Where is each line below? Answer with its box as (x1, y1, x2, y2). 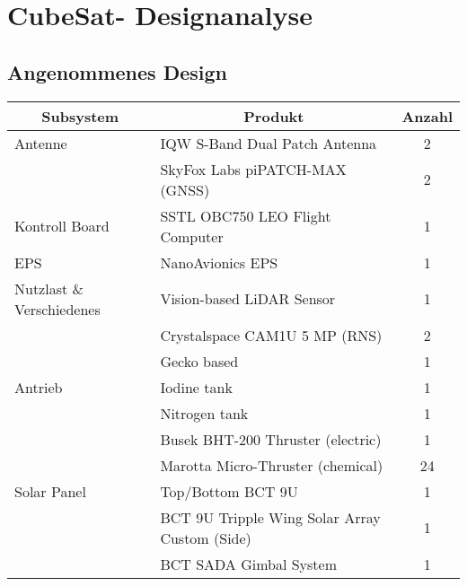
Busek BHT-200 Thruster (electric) (160, 428, 382, 450)
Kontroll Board (14, 215, 110, 237)
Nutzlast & (14, 277, 84, 299)
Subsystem (41, 105, 119, 127)
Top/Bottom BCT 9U (160, 480, 298, 502)
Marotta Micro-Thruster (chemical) (160, 454, 383, 476)
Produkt (243, 105, 304, 127)
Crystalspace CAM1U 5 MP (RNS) (160, 324, 383, 345)
